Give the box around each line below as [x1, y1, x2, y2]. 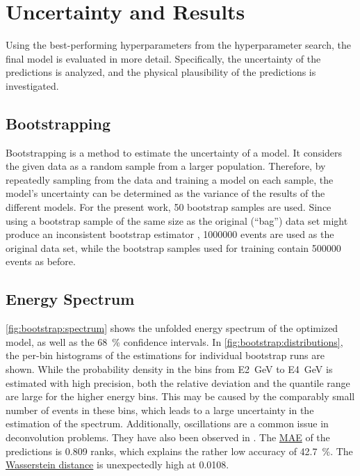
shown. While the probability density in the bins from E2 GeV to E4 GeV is [6, 362, 333, 376]
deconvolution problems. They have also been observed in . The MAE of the [6, 430, 330, 444]
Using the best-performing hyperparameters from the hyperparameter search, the [6, 38, 351, 52]
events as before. [6, 254, 76, 269]
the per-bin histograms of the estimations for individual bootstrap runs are [6, 348, 325, 363]
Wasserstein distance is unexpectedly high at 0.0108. [6, 457, 229, 472]
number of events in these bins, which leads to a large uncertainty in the [6, 402, 314, 417]
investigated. [6, 78, 59, 93]
